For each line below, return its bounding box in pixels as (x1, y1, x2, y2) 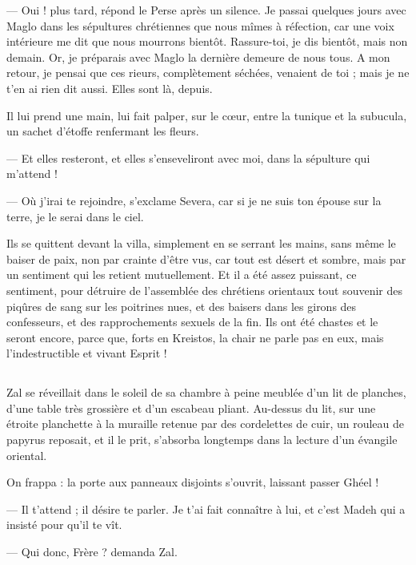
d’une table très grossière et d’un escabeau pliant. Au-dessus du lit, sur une (6, 399, 376, 416)
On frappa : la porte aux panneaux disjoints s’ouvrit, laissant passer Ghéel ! (6, 474, 379, 490)
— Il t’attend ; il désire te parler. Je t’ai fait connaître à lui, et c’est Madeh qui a (6, 500, 406, 517)
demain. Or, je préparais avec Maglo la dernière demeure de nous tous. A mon (6, 48, 390, 65)
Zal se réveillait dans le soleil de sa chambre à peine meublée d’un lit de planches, (6, 384, 406, 401)
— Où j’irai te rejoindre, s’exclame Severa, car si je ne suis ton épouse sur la (6, 192, 382, 208)
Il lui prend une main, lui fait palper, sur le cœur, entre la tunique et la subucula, (6, 107, 407, 123)
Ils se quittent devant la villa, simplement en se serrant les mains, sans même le (6, 235, 396, 252)
